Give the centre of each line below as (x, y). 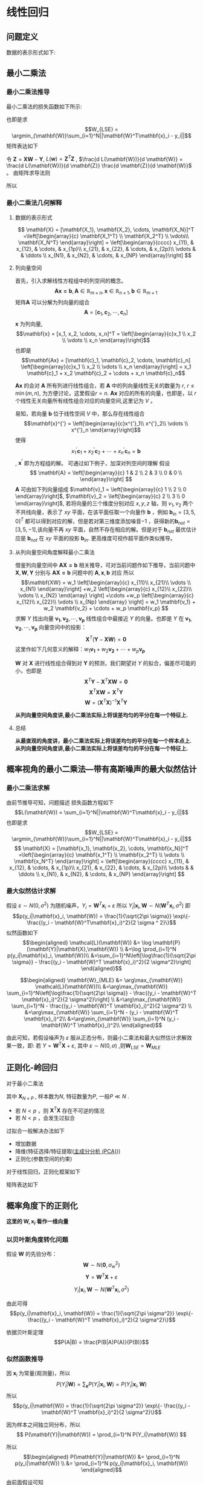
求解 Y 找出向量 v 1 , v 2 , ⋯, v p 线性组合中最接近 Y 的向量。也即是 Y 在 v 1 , (103, 619)
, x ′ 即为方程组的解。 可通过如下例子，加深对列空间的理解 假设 (92, 462)
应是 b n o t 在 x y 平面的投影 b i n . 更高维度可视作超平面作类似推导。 (95, 539)
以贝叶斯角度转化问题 (37, 1240)
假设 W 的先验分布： (32, 1254)
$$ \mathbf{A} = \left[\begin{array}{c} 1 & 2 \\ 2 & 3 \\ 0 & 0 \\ (106, 473)
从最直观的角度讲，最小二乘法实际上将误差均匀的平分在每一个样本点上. (103, 741)
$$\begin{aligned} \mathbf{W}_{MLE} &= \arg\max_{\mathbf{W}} (101, 980)
